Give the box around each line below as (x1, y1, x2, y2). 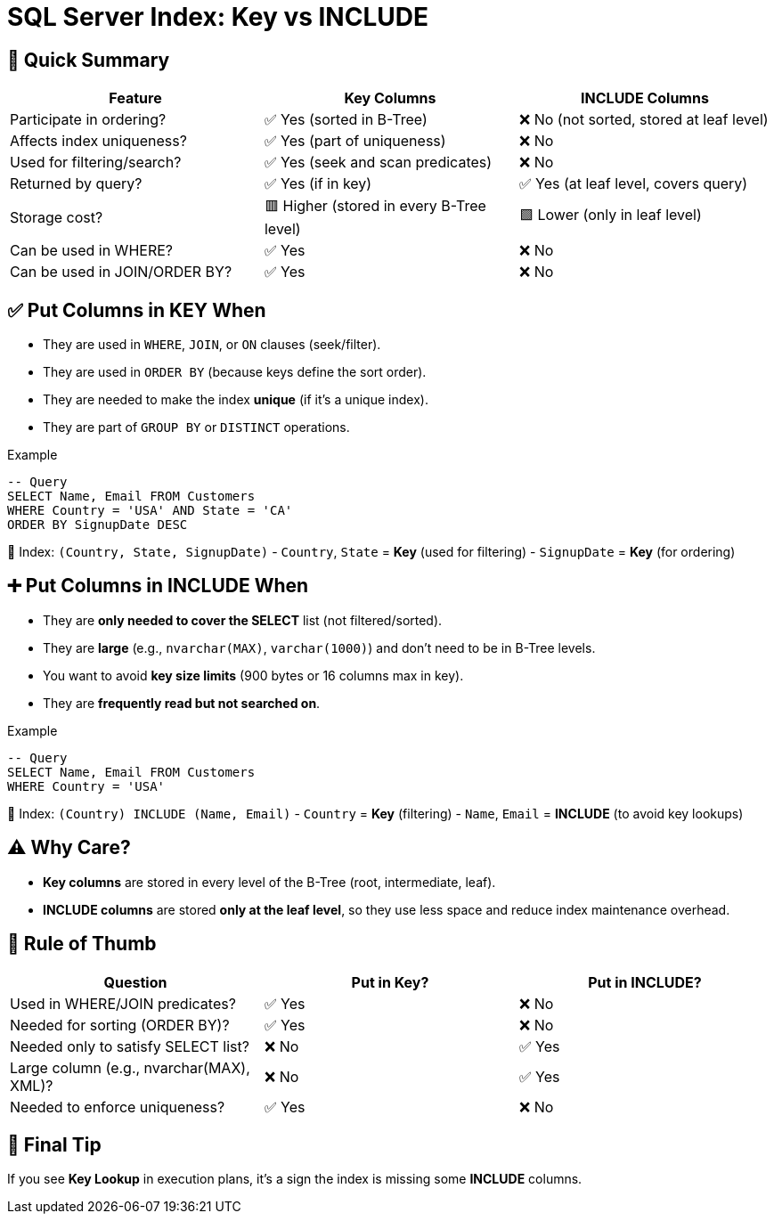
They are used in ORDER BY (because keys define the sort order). (43, 364, 427, 380)
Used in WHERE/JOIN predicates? (10, 994, 236, 1013)
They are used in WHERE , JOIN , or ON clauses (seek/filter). (43, 337, 381, 353)
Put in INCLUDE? (588, 973, 702, 991)
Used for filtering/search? (10, 153, 182, 172)
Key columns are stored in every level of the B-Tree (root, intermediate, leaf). (43, 874, 496, 890)
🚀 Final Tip (7, 1133, 102, 1156)
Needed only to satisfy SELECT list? (10, 1037, 249, 1055)
